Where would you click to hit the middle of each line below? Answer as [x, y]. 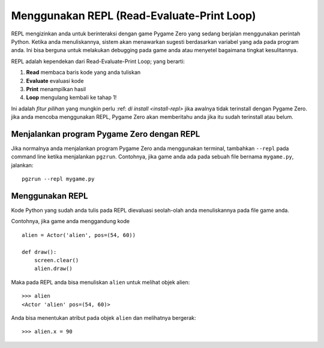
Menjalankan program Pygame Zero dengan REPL [106, 134]
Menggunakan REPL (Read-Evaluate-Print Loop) [133, 16]
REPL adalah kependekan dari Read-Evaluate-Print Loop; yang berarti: [98, 61]
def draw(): [39, 252]
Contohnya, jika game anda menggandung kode [70, 221]
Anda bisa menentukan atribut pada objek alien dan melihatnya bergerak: [103, 317]
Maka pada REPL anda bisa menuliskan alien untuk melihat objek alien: [100, 282]
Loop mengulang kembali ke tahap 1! [71, 97]
